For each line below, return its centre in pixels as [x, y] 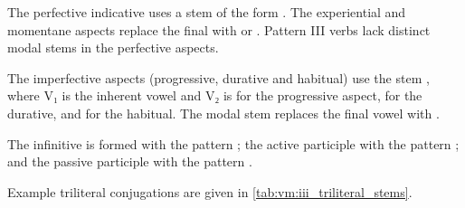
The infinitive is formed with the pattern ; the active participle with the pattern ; [233, 143]
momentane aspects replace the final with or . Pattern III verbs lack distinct [219, 29]
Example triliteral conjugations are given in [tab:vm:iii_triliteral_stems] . [210, 191]
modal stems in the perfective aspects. [113, 47]
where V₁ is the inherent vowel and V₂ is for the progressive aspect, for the [215, 95]
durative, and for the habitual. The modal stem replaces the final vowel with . [223, 113]
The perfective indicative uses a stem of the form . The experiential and [207, 12]
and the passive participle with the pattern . [130, 161]
